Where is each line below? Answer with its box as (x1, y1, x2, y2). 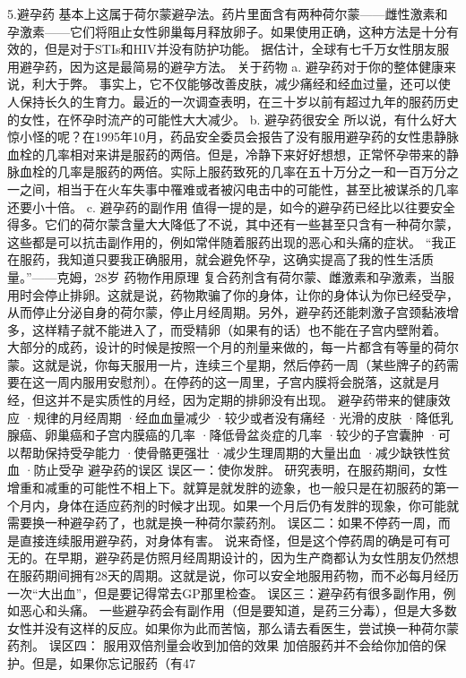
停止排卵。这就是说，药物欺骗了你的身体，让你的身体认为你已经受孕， (44, 285, 459, 304)
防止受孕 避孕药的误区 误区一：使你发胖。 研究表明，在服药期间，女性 (33, 460, 448, 479)
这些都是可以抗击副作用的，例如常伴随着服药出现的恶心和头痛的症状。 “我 (7, 232, 444, 251)
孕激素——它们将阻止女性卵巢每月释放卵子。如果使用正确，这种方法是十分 (7, 21, 446, 40)
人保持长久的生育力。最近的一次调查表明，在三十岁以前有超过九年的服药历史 (7, 91, 459, 110)
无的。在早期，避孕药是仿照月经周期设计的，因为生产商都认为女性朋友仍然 (7, 548, 446, 567)
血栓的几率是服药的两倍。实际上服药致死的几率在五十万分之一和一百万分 (19, 162, 446, 181)
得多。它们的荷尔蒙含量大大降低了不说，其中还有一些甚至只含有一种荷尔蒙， (7, 215, 459, 234)
